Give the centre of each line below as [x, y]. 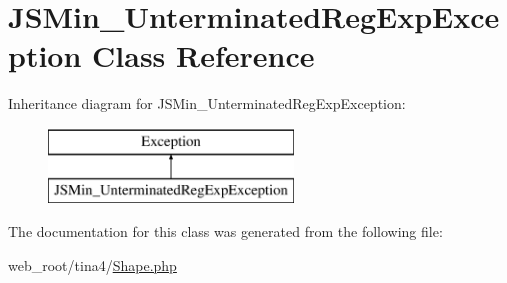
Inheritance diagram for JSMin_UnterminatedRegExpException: [207, 103]
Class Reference [203, 55]
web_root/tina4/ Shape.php [92, 264]
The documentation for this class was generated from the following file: [225, 231]
